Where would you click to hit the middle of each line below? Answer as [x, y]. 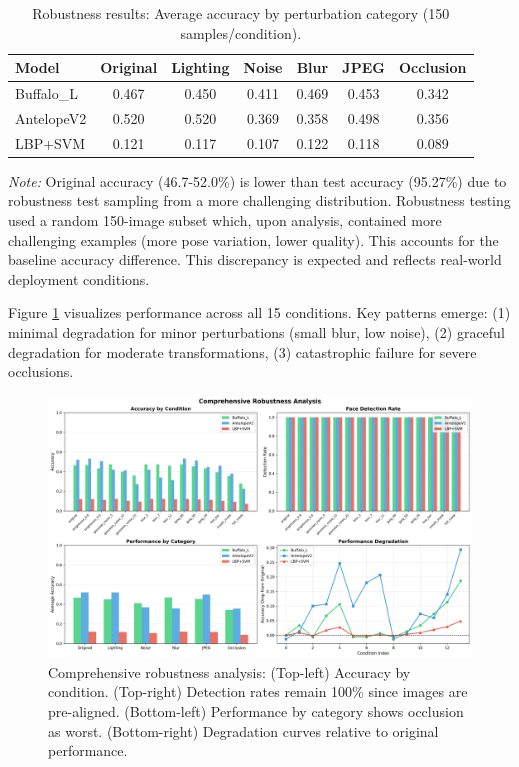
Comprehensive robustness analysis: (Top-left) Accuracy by [229, 671]
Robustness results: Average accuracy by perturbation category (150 [241, 13]
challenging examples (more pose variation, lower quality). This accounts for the [253, 239]
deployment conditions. [79, 278]
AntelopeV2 [51, 117]
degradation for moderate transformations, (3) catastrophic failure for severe [242, 351]
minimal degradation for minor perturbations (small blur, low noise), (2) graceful [256, 331]
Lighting [200, 67]
